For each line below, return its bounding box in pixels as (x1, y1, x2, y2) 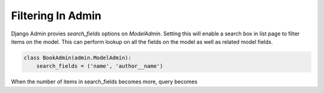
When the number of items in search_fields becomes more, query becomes (11, 78, 198, 85)
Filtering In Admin (11, 9, 101, 22)
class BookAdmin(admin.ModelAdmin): (23, 54, 132, 61)
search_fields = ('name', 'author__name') (36, 63, 163, 70)
